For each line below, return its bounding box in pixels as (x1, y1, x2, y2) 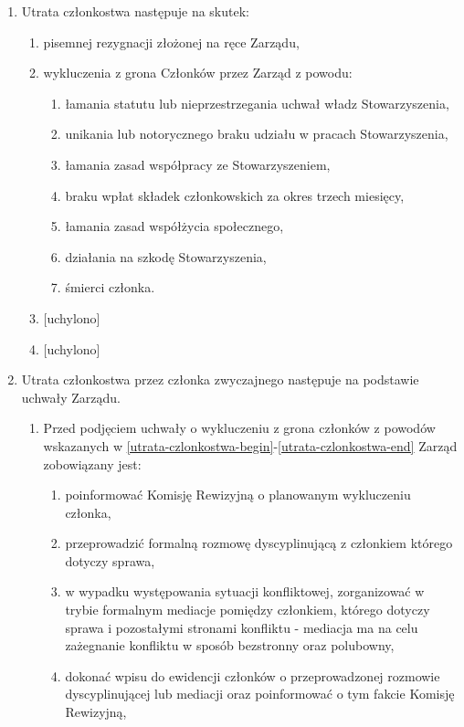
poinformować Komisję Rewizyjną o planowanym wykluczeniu (65, 485, 411, 504)
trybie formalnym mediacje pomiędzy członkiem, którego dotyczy (65, 600, 430, 619)
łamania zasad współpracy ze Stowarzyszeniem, (65, 154, 331, 174)
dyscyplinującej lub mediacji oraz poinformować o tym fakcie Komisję (65, 684, 455, 703)
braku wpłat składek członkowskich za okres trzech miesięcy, (65, 185, 405, 205)
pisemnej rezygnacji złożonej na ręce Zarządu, (43, 32, 300, 51)
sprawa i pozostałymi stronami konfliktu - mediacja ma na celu (65, 617, 418, 637)
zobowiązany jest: (43, 454, 142, 473)
